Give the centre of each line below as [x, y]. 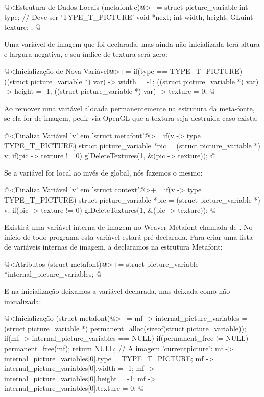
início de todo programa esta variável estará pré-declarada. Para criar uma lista [128, 237]
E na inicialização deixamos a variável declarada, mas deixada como [110, 291]
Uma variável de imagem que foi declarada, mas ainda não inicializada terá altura [132, 44]
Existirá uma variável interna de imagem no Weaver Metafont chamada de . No [128, 227]
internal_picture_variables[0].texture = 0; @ [74, 388]
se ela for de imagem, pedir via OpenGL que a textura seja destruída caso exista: [131, 118]
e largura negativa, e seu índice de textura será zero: [86, 54]
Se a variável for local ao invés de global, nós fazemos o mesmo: [103, 172]
